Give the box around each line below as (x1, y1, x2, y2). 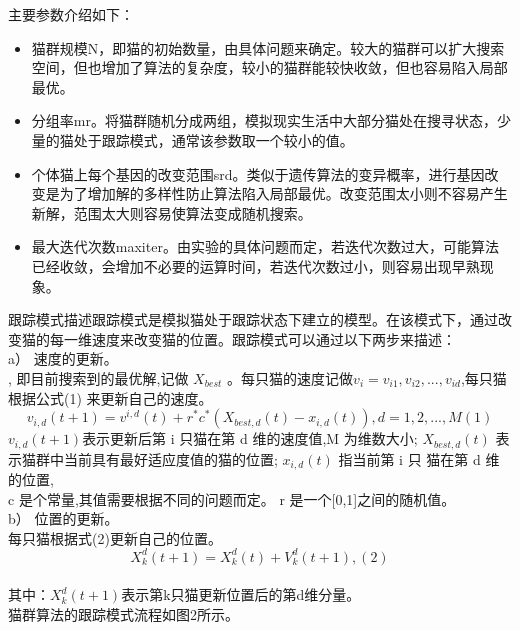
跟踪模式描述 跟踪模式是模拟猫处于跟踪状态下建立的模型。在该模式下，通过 (8, 309, 498, 330)
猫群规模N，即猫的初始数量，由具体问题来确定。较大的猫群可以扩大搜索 (31, 37, 505, 58)
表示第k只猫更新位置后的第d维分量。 (121, 584, 361, 605)
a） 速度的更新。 (8, 348, 118, 369)
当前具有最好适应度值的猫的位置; (63, 448, 278, 469)
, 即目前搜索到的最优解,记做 (8, 367, 189, 388)
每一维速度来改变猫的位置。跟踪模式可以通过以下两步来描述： (49, 328, 456, 349)
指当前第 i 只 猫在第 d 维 (338, 448, 500, 469)
